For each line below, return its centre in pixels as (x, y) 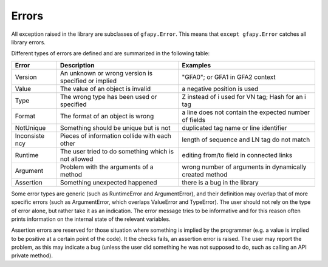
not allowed (77, 159)
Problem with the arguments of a (107, 167)
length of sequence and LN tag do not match (246, 140)
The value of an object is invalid (105, 89)
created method (205, 174)
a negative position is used (220, 89)
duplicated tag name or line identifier (234, 127)
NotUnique (30, 127)
